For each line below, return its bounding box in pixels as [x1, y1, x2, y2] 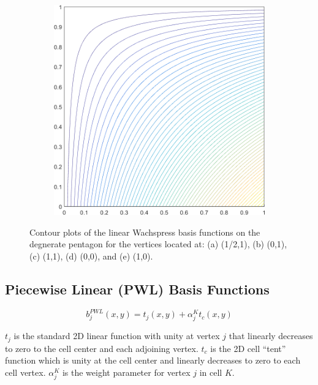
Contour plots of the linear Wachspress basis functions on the [29, 225, 260, 238]
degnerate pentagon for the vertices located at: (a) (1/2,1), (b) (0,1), [29, 237, 287, 250]
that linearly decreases [229, 329, 313, 342]
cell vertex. [5, 365, 46, 378]
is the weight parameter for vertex [62, 365, 191, 378]
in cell [199, 365, 222, 378]
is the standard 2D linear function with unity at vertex [13, 329, 220, 342]
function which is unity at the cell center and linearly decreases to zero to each [5, 354, 301, 367]
